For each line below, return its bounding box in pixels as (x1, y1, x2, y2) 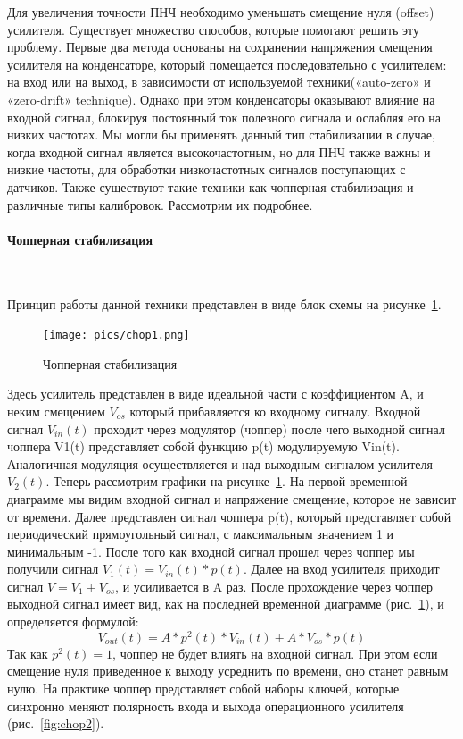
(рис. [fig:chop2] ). (7, 714, 104, 733)
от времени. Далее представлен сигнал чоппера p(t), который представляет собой (7, 507, 451, 525)
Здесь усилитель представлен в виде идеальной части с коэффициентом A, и (7, 384, 424, 403)
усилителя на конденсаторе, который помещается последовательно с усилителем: (7, 55, 447, 73)
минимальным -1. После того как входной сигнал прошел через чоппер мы (7, 542, 415, 560)
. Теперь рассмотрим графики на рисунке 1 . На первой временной (45, 472, 408, 491)
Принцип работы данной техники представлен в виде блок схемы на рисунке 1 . (7, 294, 442, 313)
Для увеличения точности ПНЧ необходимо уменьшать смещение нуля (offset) (7, 3, 434, 21)
